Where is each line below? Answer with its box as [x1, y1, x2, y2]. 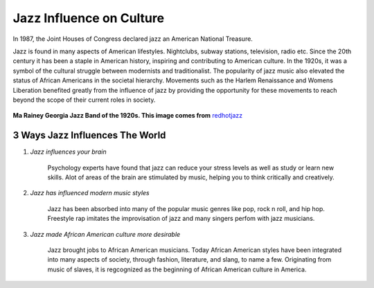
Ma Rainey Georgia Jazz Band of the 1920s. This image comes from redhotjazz [12, 111, 243, 120]
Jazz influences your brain [30, 147, 107, 156]
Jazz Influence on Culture [12, 10, 165, 26]
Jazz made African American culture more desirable [30, 230, 181, 238]
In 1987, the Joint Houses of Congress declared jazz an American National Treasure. [12, 35, 253, 43]
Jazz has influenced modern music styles [30, 189, 150, 197]
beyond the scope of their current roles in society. [12, 96, 156, 104]
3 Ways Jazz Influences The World [12, 129, 166, 141]
